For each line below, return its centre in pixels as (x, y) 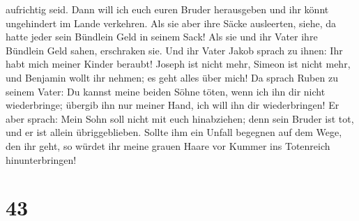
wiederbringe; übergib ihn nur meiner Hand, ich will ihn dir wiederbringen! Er (173, 105)
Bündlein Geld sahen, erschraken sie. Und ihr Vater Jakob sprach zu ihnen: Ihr (174, 50)
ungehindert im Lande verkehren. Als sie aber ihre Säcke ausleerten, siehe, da (171, 23)
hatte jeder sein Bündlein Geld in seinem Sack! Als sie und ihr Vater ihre (162, 37)
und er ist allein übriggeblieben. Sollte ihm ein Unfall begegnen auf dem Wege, (174, 132)
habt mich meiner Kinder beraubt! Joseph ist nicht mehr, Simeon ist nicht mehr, (178, 64)
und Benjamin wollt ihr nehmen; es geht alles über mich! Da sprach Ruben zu (172, 77)
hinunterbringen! (41, 159)
